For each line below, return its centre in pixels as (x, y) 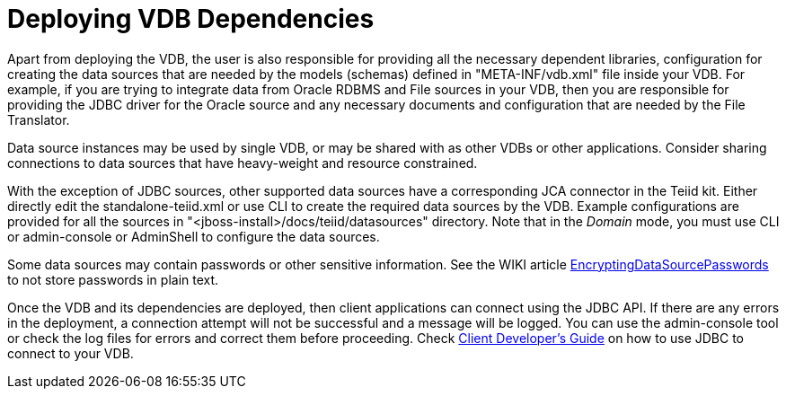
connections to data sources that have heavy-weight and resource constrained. (243, 163)
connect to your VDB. (71, 353)
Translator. (39, 119)
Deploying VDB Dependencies (191, 19)
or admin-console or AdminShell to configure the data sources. (194, 236)
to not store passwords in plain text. (113, 279)
